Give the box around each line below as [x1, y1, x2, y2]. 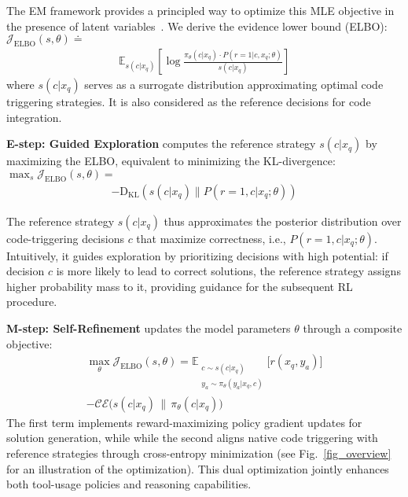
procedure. [6, 293, 57, 310]
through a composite [303, 320, 402, 336]
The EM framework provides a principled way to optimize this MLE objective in [6, 2, 395, 18]
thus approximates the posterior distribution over [164, 212, 402, 229]
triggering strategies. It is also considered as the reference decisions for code [6, 94, 371, 110]
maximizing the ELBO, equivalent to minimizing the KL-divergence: [6, 153, 336, 169]
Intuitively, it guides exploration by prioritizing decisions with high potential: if [6, 247, 388, 263]
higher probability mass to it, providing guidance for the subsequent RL [6, 278, 353, 294]
